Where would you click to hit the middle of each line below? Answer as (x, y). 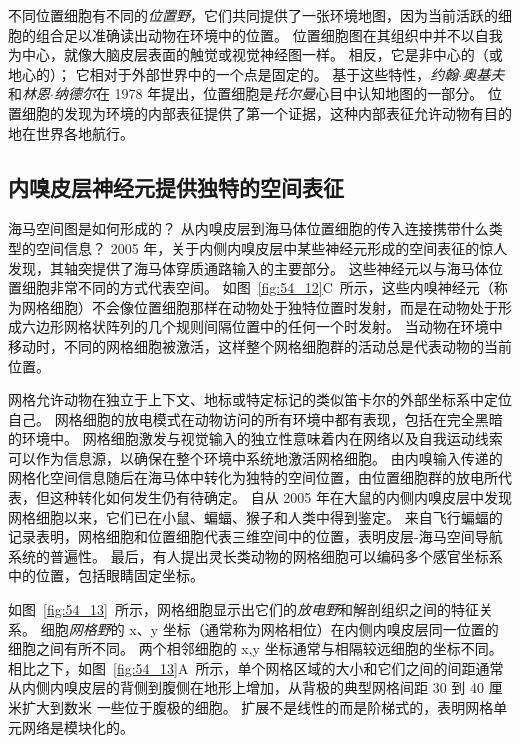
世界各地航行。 (84, 132)
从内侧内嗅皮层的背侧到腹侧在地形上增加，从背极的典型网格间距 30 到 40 (246, 687)
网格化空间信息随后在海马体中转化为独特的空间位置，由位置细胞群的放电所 (253, 477)
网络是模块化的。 (77, 726)
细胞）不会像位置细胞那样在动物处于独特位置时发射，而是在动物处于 (273, 306)
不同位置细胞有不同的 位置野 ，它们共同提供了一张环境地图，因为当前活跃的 (253, 15)
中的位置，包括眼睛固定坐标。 (106, 575)
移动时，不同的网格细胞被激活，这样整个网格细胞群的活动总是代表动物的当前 (260, 345)
